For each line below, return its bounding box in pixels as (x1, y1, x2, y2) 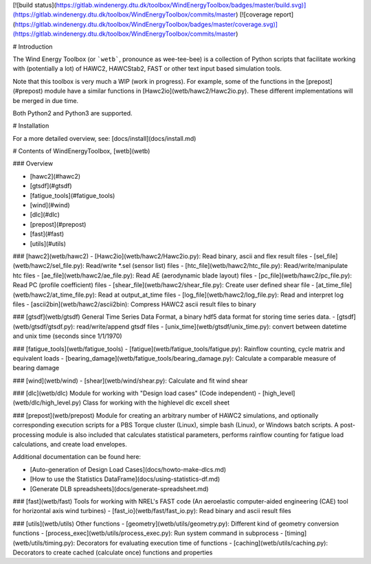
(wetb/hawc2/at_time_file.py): (12, 291, 97, 299)
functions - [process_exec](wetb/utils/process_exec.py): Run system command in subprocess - (12, 529, 284, 537)
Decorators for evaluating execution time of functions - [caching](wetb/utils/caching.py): (76, 539, 328, 547)
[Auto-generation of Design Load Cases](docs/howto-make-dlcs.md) (30, 465, 227, 473)
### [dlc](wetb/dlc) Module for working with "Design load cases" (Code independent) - (12, 389, 261, 398)
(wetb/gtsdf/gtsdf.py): (12, 322, 76, 330)
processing (12, 430, 45, 439)
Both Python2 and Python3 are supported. (12, 109, 133, 117)
